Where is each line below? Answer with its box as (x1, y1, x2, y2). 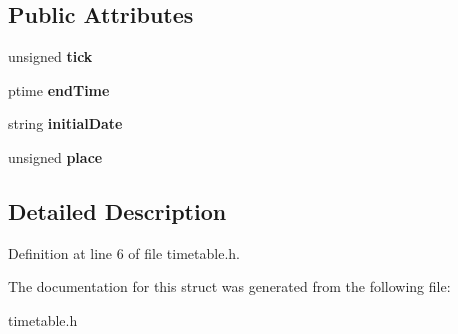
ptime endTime (8, 79, 110, 100)
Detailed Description (8, 195, 227, 226)
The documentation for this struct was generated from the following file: (8, 276, 451, 297)
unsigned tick (8, 46, 93, 67)
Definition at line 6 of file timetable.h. (8, 242, 240, 263)
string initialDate (8, 113, 123, 134)
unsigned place (8, 146, 103, 167)
